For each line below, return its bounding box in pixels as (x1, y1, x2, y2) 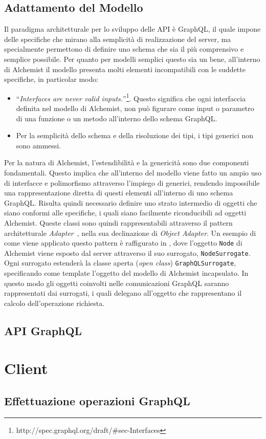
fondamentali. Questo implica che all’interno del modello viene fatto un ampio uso (4, 167, 262, 178)
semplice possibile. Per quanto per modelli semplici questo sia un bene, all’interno (4, 53, 260, 64)
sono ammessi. (16, 140, 61, 150)
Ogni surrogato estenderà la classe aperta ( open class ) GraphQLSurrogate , (4, 257, 236, 268)
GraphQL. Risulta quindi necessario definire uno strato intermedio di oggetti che (4, 197, 257, 208)
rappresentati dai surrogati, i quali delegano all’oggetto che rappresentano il (4, 288, 242, 298)
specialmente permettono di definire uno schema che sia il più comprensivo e (4, 43, 244, 54)
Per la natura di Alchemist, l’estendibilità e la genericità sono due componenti (4, 157, 249, 168)
